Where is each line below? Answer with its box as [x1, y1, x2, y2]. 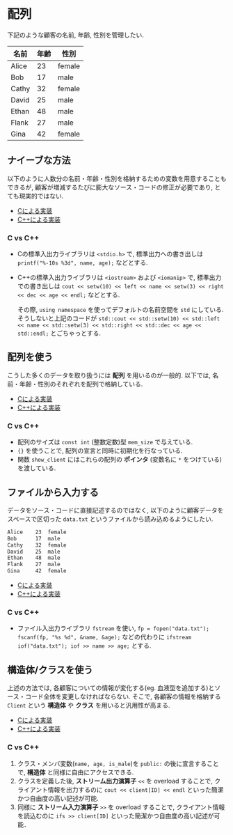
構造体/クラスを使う [7, 664, 93, 676]
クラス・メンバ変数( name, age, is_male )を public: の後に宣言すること [17, 759, 219, 767]
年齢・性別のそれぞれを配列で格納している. [19, 380, 143, 388]
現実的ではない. [19, 192, 64, 200]
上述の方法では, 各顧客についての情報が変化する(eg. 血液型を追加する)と [7, 684, 215, 692]
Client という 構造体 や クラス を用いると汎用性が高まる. [7, 701, 170, 710]
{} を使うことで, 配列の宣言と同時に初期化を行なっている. [17, 446, 183, 455]
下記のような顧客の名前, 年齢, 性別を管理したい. [7, 31, 144, 39]
